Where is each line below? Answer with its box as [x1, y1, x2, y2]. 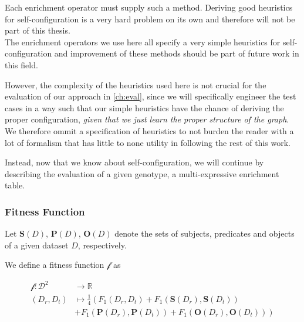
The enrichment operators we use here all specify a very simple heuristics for [5, 35, 281, 48]
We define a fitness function [5, 258, 104, 271]
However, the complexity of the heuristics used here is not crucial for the [5, 78, 266, 91]
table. [5, 179, 25, 191]
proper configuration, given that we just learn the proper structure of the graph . [5, 113, 289, 125]
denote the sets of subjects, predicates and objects [114, 227, 295, 240]
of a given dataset [5, 238, 69, 251]
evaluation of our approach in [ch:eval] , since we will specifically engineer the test [5, 90, 296, 102]
